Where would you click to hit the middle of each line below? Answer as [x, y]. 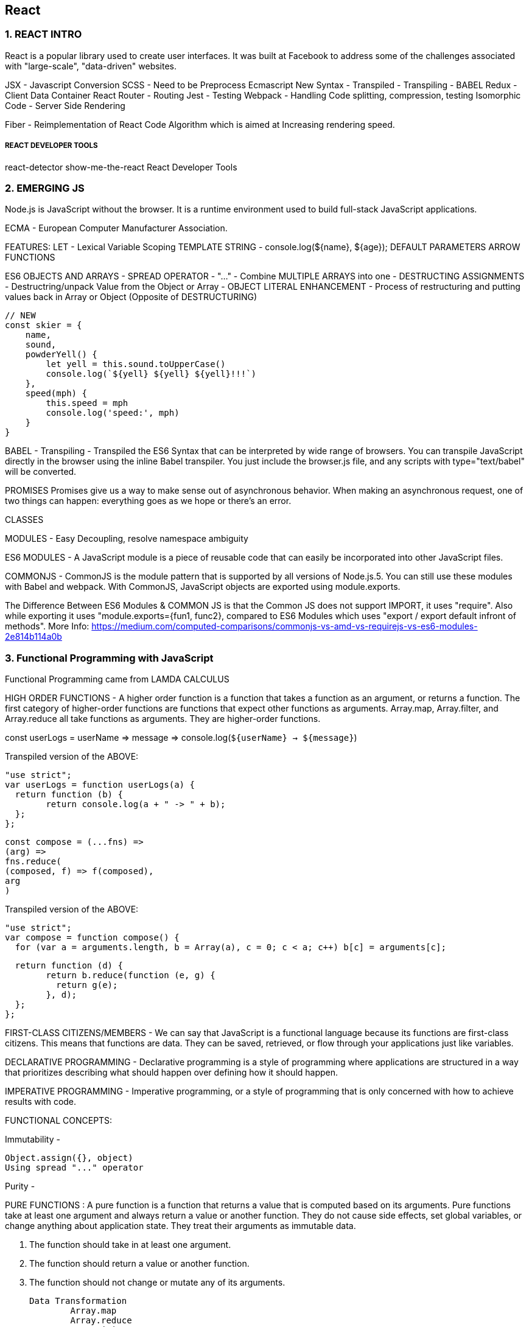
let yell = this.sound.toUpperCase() [136, 364]
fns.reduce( [33, 862]
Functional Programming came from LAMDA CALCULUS [117, 679]
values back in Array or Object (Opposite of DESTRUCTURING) [131, 297]
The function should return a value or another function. [139, 1264]
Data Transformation [78, 1301]
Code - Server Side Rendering [65, 105]
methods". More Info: [47, 626]
